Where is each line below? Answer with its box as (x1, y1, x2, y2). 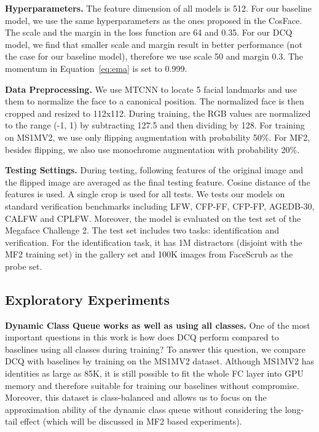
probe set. (5, 259, 42, 272)
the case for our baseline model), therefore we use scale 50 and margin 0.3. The (5, 50, 304, 63)
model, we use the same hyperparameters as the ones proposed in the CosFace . (5, 14, 302, 26)
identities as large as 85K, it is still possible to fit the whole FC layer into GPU (5, 367, 304, 380)
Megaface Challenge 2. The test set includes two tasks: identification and (5, 224, 280, 237)
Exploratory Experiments (5, 289, 170, 308)
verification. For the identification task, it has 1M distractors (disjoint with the (5, 235, 302, 248)
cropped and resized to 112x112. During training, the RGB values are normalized (5, 106, 311, 119)
